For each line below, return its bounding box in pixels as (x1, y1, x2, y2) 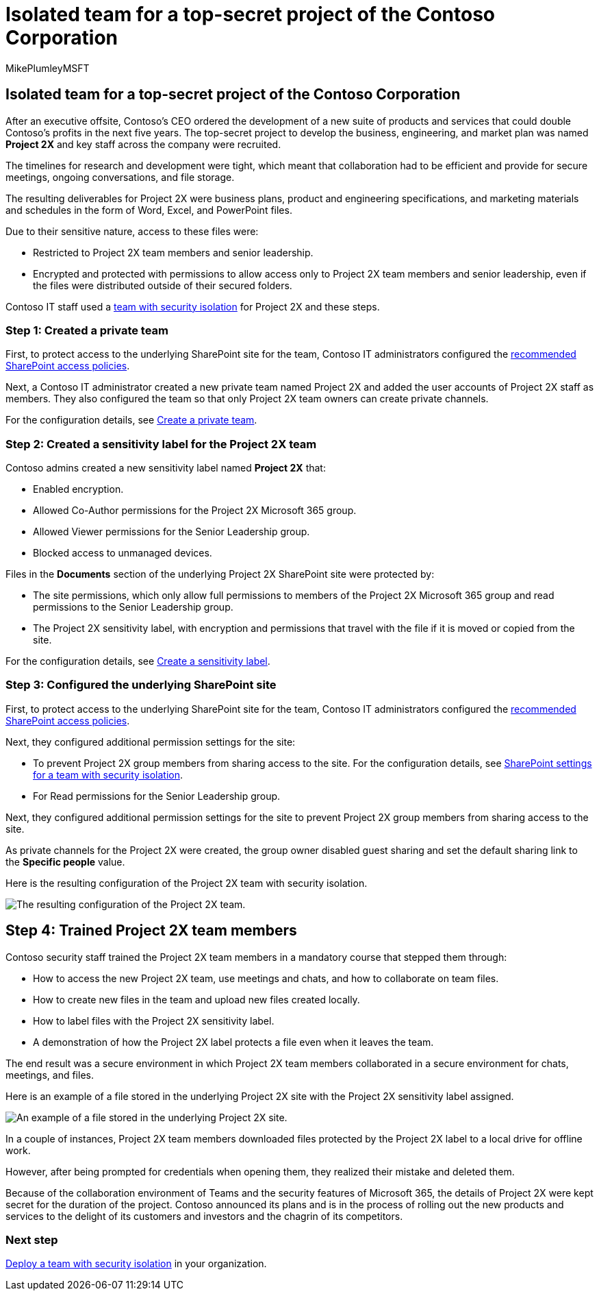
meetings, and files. (5, 1068, 94, 1081)
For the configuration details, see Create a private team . (5, 414, 257, 426)
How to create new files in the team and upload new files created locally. (33, 993, 360, 1005)
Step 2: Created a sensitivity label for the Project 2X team (5, 437, 317, 451)
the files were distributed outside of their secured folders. (33, 279, 292, 291)
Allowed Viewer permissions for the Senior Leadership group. (33, 526, 310, 538)
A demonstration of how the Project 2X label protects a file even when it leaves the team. (33, 1036, 434, 1048)
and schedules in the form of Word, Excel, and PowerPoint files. (5, 204, 292, 216)
